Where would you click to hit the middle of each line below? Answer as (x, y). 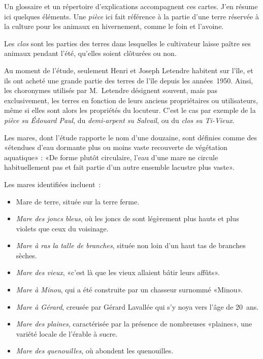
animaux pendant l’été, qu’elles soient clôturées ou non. (90, 53)
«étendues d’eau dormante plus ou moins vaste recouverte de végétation (116, 147)
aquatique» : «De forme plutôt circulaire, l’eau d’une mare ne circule (111, 157)
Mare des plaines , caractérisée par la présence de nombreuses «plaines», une (134, 324)
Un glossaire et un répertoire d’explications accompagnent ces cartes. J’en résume (131, 6)
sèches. (26, 255)
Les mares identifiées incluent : (53, 184)
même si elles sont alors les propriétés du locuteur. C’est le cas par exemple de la (130, 110)
